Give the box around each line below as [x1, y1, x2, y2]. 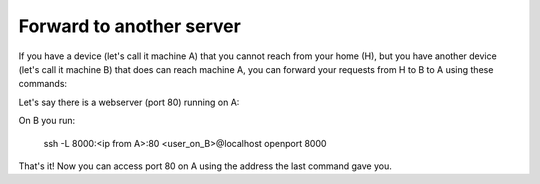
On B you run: [18, 115, 76, 127]
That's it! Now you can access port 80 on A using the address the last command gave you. [18, 160, 392, 172]
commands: [18, 78, 68, 90]
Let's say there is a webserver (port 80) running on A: [18, 96, 240, 108]
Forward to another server [18, 15, 242, 37]
